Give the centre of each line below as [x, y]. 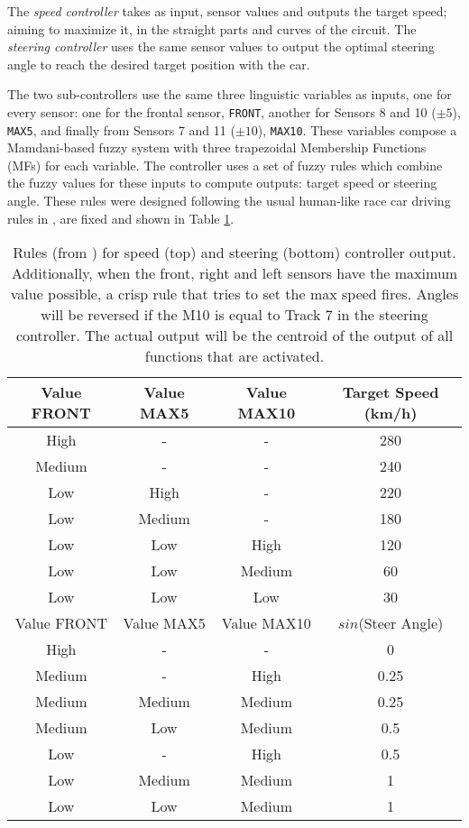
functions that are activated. [234, 356]
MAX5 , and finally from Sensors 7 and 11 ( [121, 129]
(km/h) [391, 413]
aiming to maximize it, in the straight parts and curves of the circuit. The [212, 28]
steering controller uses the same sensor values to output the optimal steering [221, 46]
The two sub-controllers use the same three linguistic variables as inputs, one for [230, 94]
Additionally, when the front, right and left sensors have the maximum [234, 273]
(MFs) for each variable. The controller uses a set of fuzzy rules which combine [225, 165]
